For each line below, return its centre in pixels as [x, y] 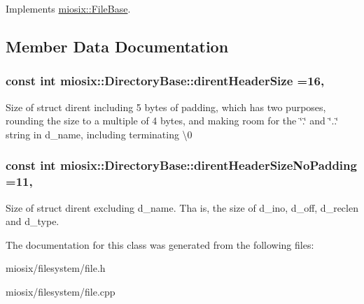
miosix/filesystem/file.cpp [61, 291]
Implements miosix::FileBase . [68, 8]
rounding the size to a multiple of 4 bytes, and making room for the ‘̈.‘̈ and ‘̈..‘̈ [172, 121]
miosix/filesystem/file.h [56, 268]
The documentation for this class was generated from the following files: [160, 244]
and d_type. [33, 221]
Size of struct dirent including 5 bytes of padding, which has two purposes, [166, 107]
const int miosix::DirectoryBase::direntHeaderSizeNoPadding [181, 165]
